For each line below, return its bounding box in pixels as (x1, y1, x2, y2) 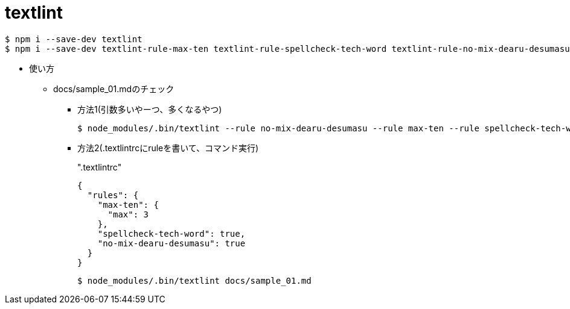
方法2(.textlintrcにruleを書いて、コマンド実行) (77, 142, 259, 153)
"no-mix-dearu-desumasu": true (97, 238, 246, 248)
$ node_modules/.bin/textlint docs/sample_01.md (77, 275, 312, 286)
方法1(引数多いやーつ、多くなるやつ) (77, 104, 222, 114)
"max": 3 (107, 209, 149, 219)
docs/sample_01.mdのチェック (53, 83, 175, 94)
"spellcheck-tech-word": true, (97, 228, 246, 239)
